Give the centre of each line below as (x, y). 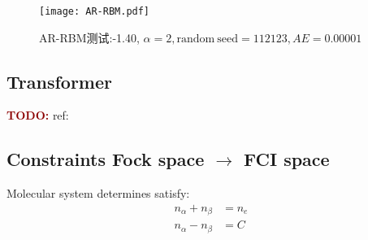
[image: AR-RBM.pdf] (95, 11)
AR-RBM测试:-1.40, (89, 37)
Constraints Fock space (106, 159)
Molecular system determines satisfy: (98, 193)
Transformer (59, 81)
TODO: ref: (38, 115)
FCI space (286, 159)
